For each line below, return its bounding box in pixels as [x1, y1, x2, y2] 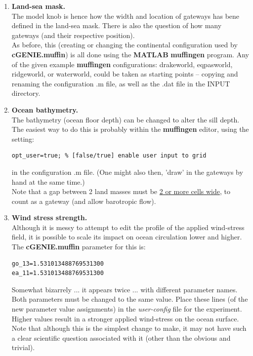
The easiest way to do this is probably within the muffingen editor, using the [11, 124, 249, 134]
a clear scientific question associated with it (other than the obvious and [11, 332, 231, 343]
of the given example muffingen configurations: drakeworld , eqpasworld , [11, 59, 233, 69]
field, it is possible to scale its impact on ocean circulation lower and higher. [11, 232, 242, 242]
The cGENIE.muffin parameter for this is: [11, 241, 146, 252]
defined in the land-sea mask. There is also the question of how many [11, 20, 222, 31]
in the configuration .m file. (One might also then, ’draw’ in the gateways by [11, 166, 243, 177]
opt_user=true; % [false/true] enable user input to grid [11, 152, 207, 159]
